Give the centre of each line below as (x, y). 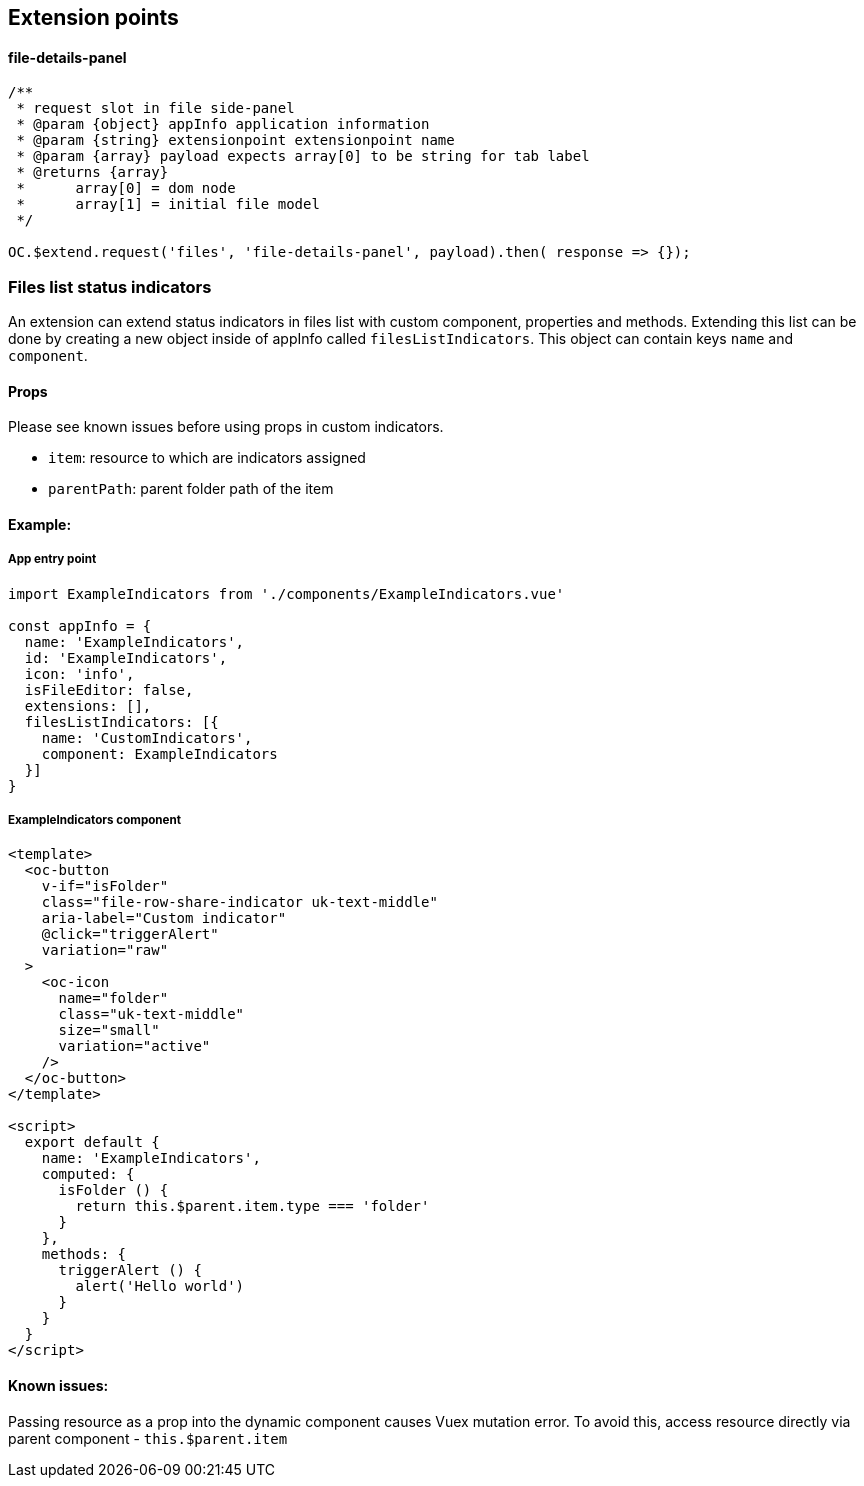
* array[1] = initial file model (168, 204)
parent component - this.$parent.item (148, 1438)
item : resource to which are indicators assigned (207, 458)
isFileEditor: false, (109, 689)
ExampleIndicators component (94, 819)
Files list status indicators (110, 286)
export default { (92, 1142)
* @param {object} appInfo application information (223, 124)
